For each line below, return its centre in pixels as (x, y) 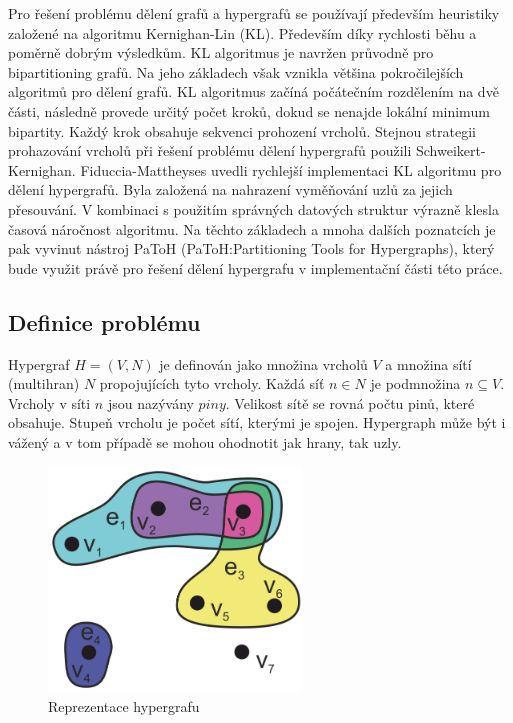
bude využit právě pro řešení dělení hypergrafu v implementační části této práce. (255, 267)
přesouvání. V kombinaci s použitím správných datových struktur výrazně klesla (253, 208)
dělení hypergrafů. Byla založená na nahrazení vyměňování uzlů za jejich (230, 189)
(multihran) (44, 383)
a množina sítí (428, 363)
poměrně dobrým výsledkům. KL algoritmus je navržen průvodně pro (221, 52)
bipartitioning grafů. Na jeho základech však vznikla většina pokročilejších (236, 71)
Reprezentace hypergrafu (124, 705)
